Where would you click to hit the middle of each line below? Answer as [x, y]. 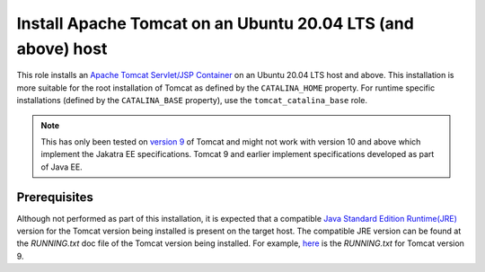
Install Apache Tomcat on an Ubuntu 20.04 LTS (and [216, 23]
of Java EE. [62, 167]
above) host [62, 48]
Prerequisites [55, 197]
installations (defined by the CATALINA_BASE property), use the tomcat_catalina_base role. [192, 101]
